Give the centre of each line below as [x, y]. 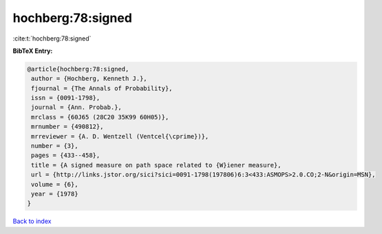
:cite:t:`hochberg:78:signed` [52, 38]
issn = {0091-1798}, [66, 98]
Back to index [32, 221]
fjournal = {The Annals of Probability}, [102, 88]
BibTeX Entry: [33, 51]
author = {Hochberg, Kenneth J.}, [89, 79]
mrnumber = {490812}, [67, 127]
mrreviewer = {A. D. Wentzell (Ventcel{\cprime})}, [120, 136]
